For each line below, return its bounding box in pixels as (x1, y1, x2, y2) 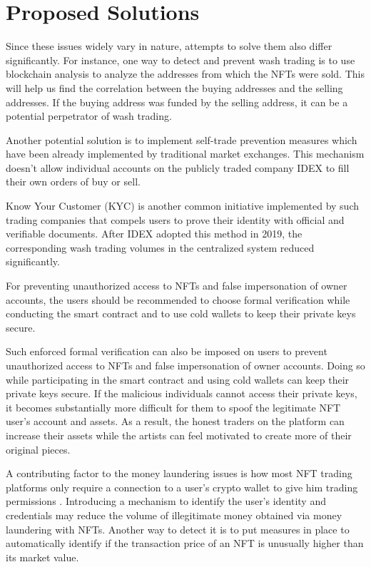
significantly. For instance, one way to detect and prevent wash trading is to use (6, 52, 355, 67)
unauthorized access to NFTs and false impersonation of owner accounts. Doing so (6, 358, 365, 372)
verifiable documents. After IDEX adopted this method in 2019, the (6, 226, 303, 241)
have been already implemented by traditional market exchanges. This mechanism (6, 146, 365, 161)
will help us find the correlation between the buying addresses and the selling (6, 80, 343, 95)
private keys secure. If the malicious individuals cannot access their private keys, (6, 386, 357, 401)
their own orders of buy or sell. (6, 174, 141, 189)
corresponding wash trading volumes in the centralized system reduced (6, 240, 315, 255)
